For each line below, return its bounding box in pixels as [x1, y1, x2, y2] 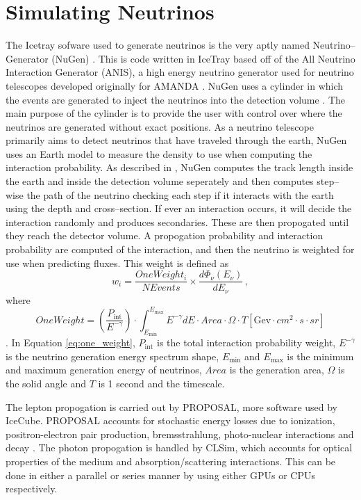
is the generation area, [229, 362, 324, 377]
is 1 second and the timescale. [98, 376, 225, 391]
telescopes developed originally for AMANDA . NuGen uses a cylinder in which [6, 78, 344, 92]
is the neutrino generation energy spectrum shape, [6, 348, 219, 363]
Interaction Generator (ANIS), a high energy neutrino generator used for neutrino [6, 65, 354, 79]
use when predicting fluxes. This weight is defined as [6, 255, 229, 270]
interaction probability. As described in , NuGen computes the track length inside [6, 160, 353, 175]
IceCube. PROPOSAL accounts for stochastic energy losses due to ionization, [6, 413, 335, 428]
